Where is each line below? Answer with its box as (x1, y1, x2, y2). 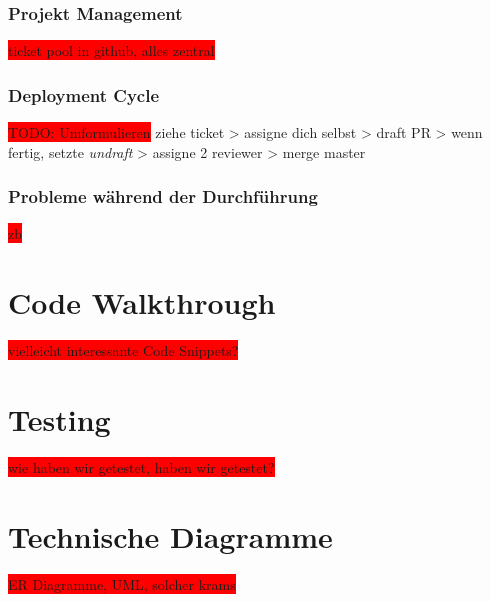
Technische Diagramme (8, 515, 333, 556)
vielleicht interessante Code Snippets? (8, 340, 239, 361)
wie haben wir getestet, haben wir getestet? (8, 456, 275, 477)
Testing (8, 398, 111, 439)
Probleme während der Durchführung (8, 184, 318, 209)
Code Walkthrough (8, 282, 276, 323)
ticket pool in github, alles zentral (8, 40, 215, 61)
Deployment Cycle (8, 82, 160, 107)
